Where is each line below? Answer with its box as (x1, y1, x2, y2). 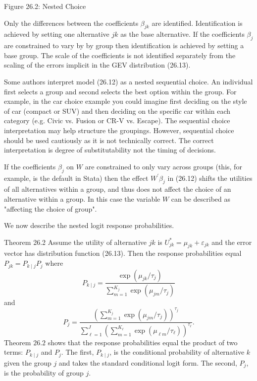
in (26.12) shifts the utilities (167, 172, 253, 183)
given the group (4, 357, 51, 368)
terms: (4, 347, 23, 357)
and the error (211, 236, 252, 247)
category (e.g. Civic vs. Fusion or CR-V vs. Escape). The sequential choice (4, 115, 230, 126)
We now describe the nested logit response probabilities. (4, 220, 174, 230)
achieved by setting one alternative (4, 29, 109, 39)
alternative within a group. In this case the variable (4, 193, 160, 204)
